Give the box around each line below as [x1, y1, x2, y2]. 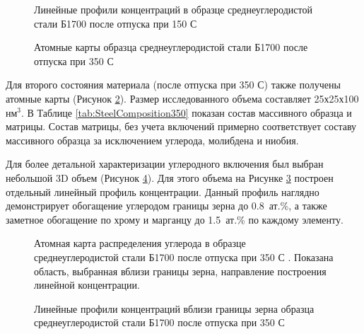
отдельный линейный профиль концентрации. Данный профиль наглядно [6, 184, 319, 199]
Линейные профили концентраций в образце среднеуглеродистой [34, 2, 312, 16]
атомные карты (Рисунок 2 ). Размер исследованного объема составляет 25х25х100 [6, 91, 359, 105]
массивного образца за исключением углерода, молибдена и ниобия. [6, 132, 299, 147]
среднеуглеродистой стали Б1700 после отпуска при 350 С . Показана [34, 249, 334, 264]
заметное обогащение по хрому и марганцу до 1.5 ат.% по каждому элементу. [6, 212, 344, 226]
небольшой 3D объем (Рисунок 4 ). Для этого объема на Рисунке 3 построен [6, 170, 334, 185]
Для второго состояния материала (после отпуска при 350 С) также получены [6, 77, 341, 92]
